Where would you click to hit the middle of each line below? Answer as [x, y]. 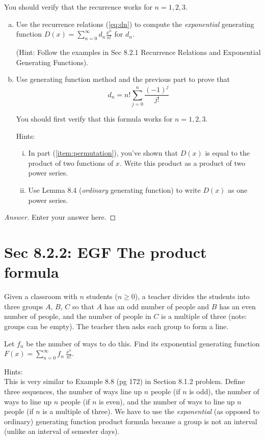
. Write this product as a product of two [182, 163]
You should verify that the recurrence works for [78, 7]
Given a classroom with [41, 296]
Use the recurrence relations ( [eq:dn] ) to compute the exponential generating [135, 24]
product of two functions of [71, 163]
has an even [237, 306]
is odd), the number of [224, 391]
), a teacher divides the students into [192, 296]
